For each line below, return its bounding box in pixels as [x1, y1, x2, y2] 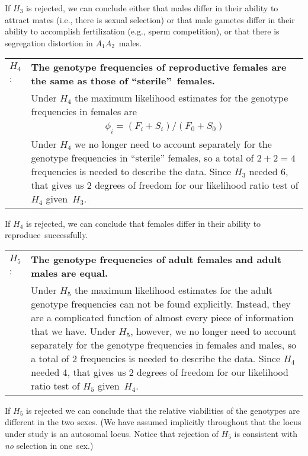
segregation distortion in [5, 36, 93, 49]
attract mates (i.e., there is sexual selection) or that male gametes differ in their [5, 13, 295, 26]
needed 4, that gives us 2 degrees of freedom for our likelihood [31, 365, 288, 379]
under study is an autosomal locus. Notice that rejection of [5, 427, 219, 439]
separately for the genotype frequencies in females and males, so [31, 337, 296, 351]
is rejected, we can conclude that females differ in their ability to [25, 217, 261, 229]
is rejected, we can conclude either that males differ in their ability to [25, 2, 278, 14]
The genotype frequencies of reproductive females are [31, 60, 287, 74]
